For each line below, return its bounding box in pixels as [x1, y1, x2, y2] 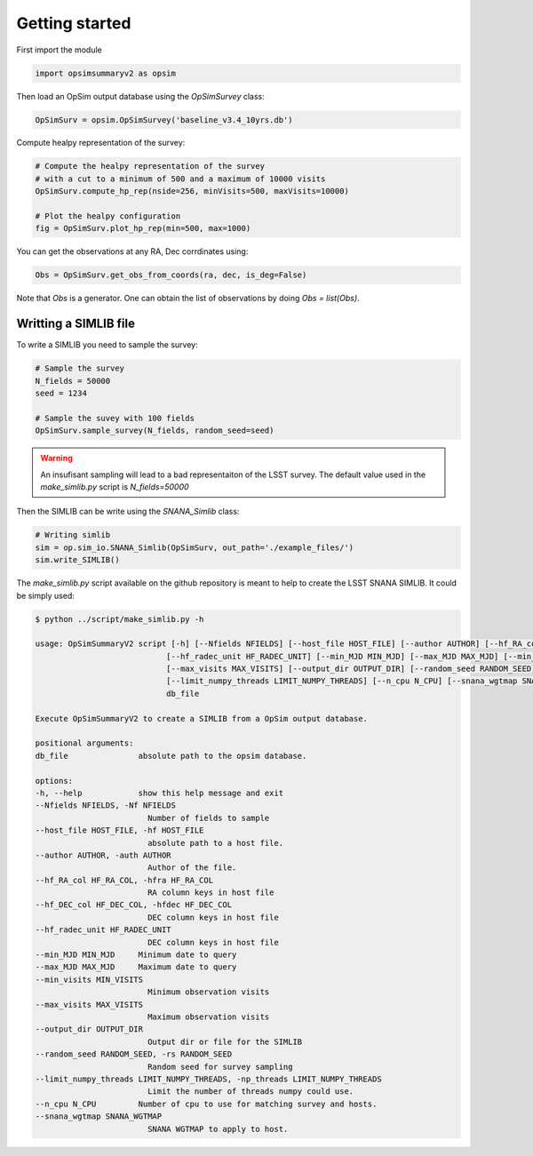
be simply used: [16, 590, 75, 601]
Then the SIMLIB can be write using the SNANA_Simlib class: [16, 506, 240, 517]
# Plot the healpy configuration [35, 211, 181, 221]
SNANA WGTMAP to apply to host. [147, 1124, 289, 1134]
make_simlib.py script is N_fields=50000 [40, 481, 190, 492]
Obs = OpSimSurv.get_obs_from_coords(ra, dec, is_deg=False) [35, 270, 307, 280]
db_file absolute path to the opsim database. [35, 751, 307, 761]
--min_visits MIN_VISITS [35, 974, 144, 985]
